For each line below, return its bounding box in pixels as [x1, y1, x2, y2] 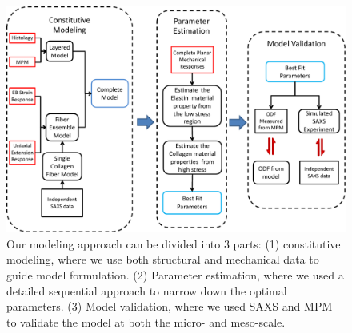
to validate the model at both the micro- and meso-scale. [6, 313, 286, 330]
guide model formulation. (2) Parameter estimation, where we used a [6, 267, 344, 283]
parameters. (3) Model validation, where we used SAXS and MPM [6, 298, 333, 315]
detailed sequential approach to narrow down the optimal [6, 282, 287, 299]
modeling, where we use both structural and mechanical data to [6, 251, 319, 268]
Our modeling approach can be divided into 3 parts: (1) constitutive [6, 235, 341, 252]
